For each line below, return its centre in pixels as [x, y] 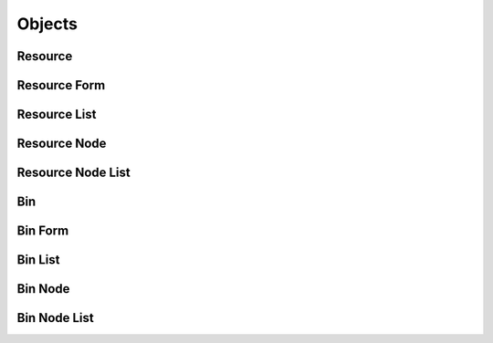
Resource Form [61, 85]
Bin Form [43, 231]
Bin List [38, 260]
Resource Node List [74, 173]
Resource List [57, 114]
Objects [47, 24]
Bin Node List [56, 318]
